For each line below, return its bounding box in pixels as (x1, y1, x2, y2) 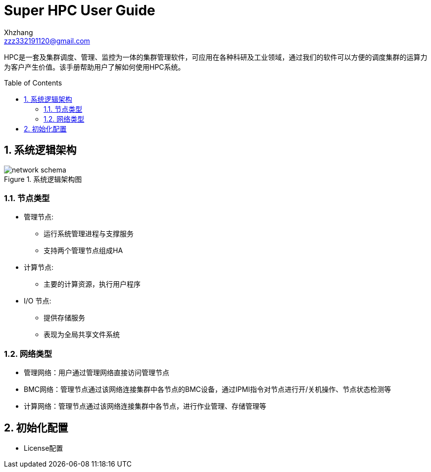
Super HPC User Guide (4, 2, 155, 19)
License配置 (24, 443, 63, 452)
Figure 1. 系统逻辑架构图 (4, 174, 82, 183)
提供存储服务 (44, 313, 85, 322)
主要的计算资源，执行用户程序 (44, 280, 141, 289)
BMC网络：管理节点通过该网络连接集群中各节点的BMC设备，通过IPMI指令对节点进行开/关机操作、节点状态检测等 (24, 385, 391, 394)
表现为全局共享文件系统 (44, 330, 120, 339)
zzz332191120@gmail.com (4, 36, 90, 45)
